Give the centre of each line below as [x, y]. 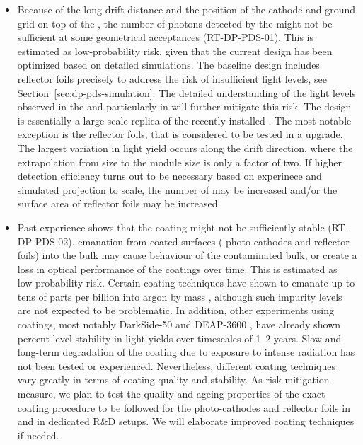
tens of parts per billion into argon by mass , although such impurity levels [180, 296]
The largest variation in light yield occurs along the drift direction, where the [185, 148]
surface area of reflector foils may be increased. [119, 203]
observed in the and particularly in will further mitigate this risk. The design [184, 106]
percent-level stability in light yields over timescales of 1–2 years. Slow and [179, 338]
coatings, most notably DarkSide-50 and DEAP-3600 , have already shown [179, 324]
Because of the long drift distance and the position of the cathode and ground [186, 9]
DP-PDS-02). [46, 241]
